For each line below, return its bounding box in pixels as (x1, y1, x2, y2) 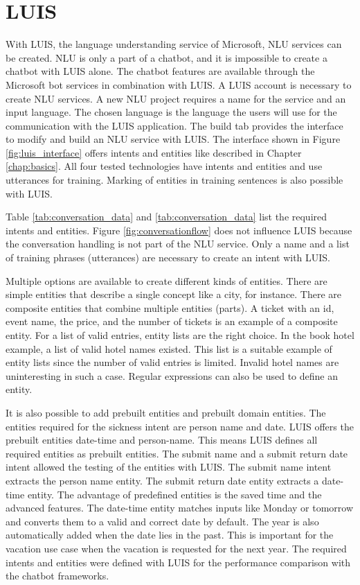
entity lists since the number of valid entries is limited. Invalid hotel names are (6, 355, 339, 369)
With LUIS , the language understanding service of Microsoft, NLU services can (6, 37, 342, 51)
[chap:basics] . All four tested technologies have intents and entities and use (6, 159, 323, 173)
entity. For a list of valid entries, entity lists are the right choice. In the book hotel (6, 328, 354, 342)
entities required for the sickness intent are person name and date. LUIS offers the (6, 419, 354, 433)
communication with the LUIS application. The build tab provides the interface (6, 118, 343, 132)
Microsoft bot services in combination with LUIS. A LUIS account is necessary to (6, 77, 352, 91)
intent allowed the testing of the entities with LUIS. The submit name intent (6, 460, 332, 474)
